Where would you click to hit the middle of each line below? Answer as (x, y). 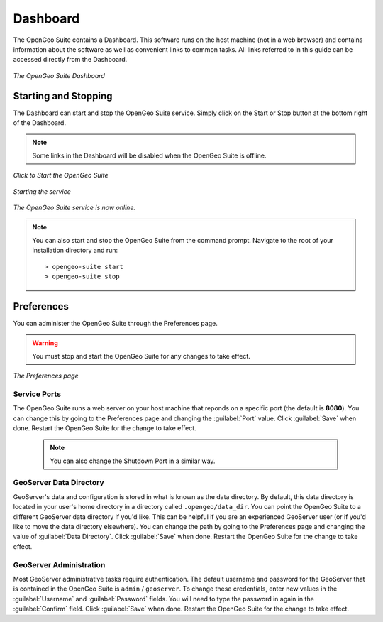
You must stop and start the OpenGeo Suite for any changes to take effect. (141, 356)
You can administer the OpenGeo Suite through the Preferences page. (115, 323)
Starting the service (42, 191)
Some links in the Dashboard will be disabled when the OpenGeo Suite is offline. (149, 155)
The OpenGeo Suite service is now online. (74, 207)
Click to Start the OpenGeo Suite (61, 175)
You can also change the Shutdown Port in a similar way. (133, 461)
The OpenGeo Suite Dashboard (59, 75)
